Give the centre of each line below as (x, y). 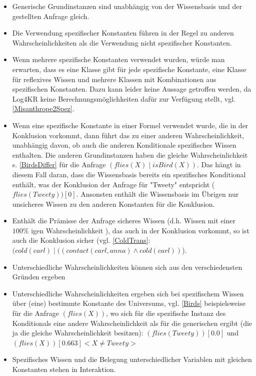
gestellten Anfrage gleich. (51, 16)
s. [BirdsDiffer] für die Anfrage (59, 164)
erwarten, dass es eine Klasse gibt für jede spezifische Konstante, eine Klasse (129, 69)
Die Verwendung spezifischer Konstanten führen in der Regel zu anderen (123, 33)
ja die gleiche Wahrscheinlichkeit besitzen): (78, 333)
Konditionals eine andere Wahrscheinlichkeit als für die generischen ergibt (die (132, 323)
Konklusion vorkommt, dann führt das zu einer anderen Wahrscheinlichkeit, (128, 135)
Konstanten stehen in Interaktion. (64, 369)
